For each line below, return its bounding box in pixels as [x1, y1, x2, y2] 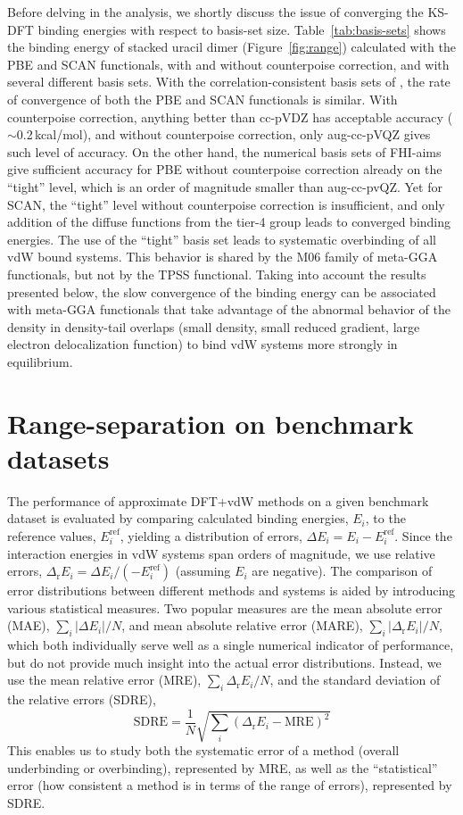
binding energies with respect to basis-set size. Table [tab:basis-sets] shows [37, 20, 446, 38]
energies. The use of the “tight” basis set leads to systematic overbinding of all [7, 229, 436, 248]
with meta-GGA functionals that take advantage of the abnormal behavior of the [7, 300, 451, 319]
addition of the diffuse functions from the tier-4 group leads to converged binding [7, 212, 451, 231]
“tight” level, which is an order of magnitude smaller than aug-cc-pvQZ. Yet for [7, 177, 442, 195]
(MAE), [7, 616, 50, 635]
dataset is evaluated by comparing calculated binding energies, [7, 509, 349, 528]
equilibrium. [7, 352, 73, 370]
